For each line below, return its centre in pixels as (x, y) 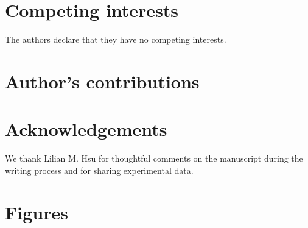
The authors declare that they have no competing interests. (116, 39)
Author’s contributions (102, 81)
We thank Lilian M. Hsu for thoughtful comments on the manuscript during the (154, 158)
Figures (37, 212)
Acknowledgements (86, 129)
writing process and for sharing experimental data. (99, 170)
